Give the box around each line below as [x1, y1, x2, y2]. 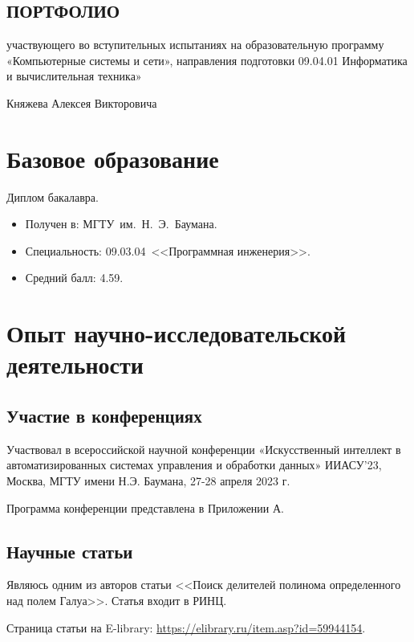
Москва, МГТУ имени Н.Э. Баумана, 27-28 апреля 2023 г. [6, 472, 290, 489]
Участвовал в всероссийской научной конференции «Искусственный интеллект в [6, 440, 401, 457]
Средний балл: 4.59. [25, 269, 124, 286]
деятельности [6, 348, 144, 381]
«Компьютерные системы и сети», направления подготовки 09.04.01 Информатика [6, 51, 408, 68]
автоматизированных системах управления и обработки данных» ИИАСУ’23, [6, 456, 382, 473]
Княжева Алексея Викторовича [6, 94, 157, 111]
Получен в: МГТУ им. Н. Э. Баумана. [25, 215, 217, 232]
